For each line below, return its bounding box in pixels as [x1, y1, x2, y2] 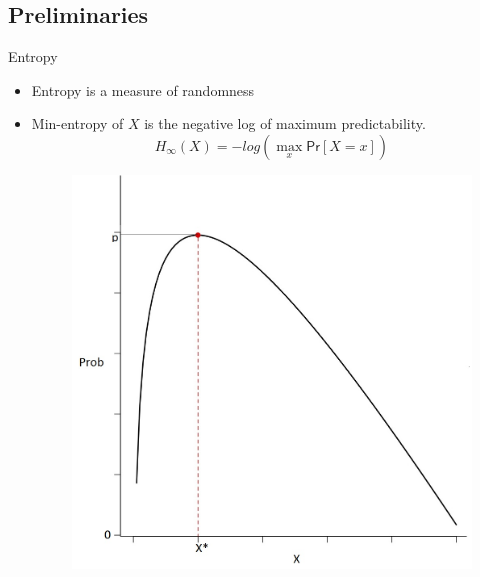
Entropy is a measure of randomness [31, 79, 255, 100]
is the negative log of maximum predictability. [144, 113, 426, 134]
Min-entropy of [31, 113, 124, 134]
